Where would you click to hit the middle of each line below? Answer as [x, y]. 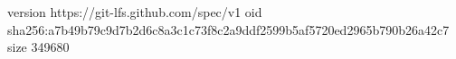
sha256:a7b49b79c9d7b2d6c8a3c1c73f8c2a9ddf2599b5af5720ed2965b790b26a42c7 [228, 29]
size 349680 [38, 47]
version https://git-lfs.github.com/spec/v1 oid [135, 12]
